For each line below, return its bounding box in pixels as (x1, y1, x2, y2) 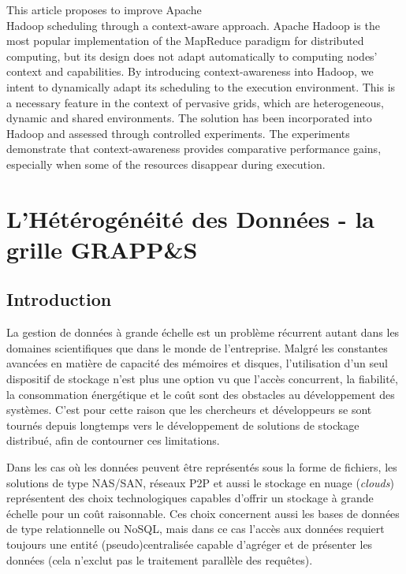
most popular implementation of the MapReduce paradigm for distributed (6, 32, 364, 49)
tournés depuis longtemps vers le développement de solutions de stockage (6, 416, 359, 433)
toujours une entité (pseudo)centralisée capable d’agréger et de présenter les (6, 536, 373, 553)
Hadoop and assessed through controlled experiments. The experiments (6, 125, 350, 141)
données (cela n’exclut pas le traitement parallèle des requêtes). (6, 551, 313, 568)
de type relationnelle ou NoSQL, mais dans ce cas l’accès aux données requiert (6, 520, 385, 537)
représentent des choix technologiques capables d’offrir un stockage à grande (6, 490, 374, 506)
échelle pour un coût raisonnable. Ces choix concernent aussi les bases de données (6, 505, 400, 521)
